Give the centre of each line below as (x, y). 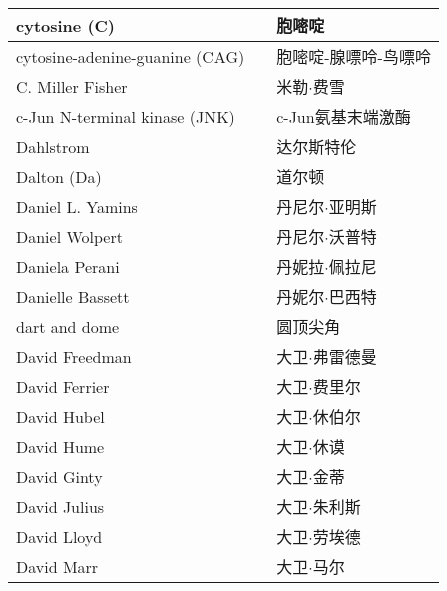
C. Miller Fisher (72, 86)
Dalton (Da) (59, 176)
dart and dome (68, 326)
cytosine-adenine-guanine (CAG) (130, 56)
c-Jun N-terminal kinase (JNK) (125, 116)
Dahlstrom (53, 146)
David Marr (57, 566)
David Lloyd (59, 536)
